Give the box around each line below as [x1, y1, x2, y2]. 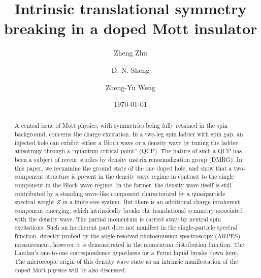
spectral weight [14, 198, 55, 206]
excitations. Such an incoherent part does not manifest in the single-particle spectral [14, 223, 238, 232]
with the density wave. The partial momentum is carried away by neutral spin [14, 214, 221, 223]
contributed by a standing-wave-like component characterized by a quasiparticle [14, 189, 225, 198]
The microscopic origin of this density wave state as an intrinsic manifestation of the [14, 257, 238, 265]
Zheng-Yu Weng [105, 81, 155, 92]
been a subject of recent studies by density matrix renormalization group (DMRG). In [14, 155, 242, 164]
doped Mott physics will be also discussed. [14, 265, 126, 274]
